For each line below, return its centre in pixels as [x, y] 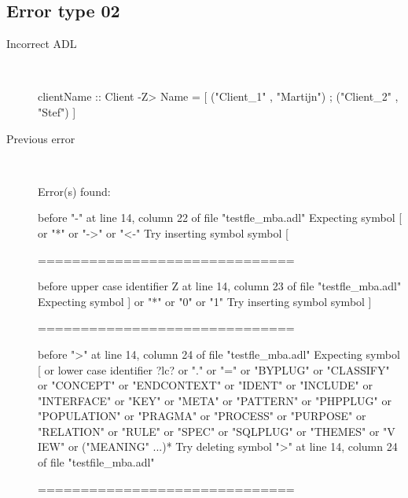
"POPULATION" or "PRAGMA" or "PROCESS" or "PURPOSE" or [202, 416]
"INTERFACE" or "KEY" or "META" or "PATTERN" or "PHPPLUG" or [215, 400]
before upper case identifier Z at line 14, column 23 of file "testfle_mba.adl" [220, 286]
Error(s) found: [74, 191]
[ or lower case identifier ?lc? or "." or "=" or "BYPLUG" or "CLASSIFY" [214, 369]
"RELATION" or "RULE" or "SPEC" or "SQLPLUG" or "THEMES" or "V [217, 431]
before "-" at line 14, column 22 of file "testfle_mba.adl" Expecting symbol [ [220, 218]
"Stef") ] [57, 111]
